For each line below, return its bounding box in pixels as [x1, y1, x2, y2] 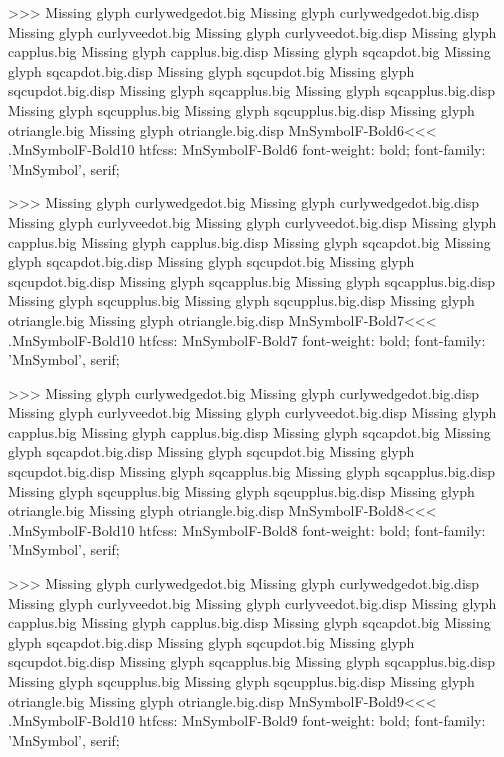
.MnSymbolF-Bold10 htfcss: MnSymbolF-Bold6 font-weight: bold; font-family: [8, 139, 486, 160]
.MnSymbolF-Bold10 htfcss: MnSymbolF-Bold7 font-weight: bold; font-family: [8, 329, 486, 350]
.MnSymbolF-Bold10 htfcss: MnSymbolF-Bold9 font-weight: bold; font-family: [8, 710, 486, 731]
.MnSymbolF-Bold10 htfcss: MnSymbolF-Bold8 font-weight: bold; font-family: [8, 519, 486, 540]
